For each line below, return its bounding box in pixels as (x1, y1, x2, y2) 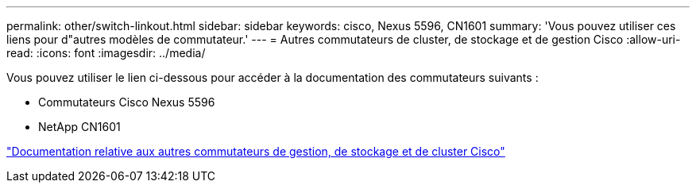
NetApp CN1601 (38, 120, 121, 133)
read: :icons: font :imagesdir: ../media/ (6, 46, 206, 60)
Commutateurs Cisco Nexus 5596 (38, 95, 215, 109)
